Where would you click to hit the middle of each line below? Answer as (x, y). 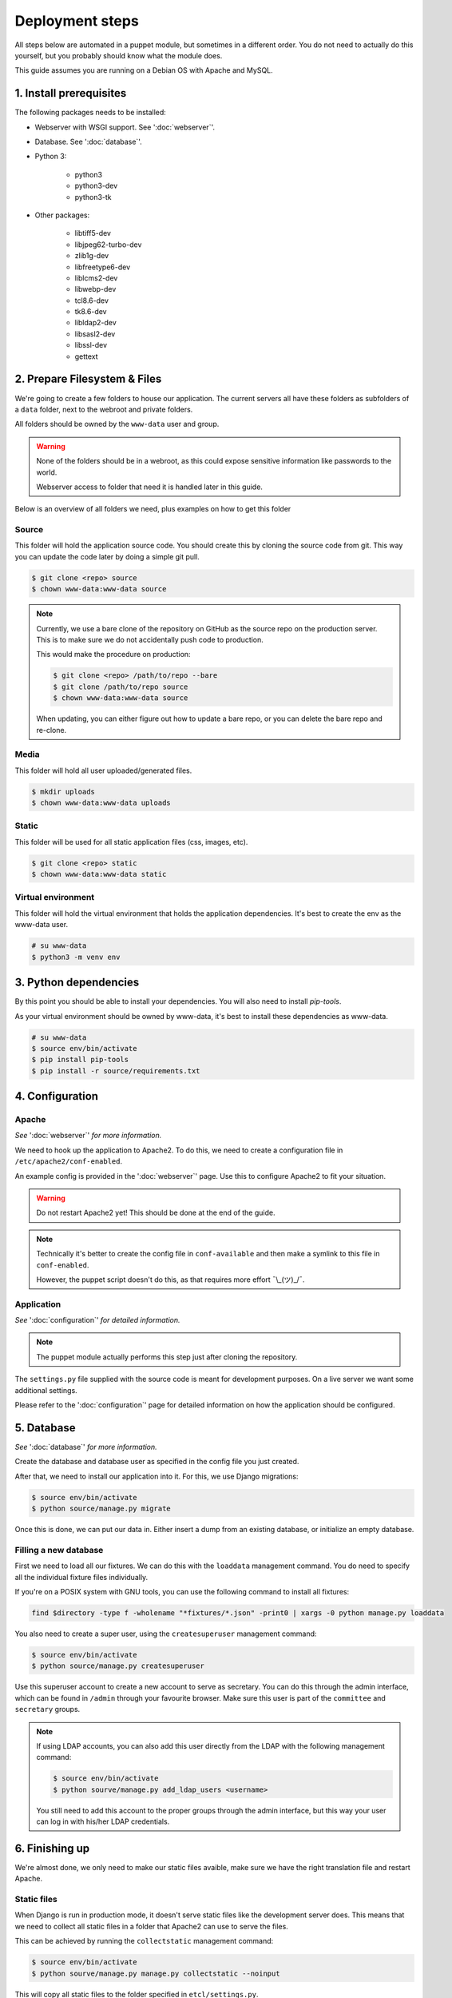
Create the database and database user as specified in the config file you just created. (157, 1462)
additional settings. (46, 1390)
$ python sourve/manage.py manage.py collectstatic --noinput (156, 1973)
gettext (87, 356)
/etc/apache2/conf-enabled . (69, 1161)
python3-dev (96, 186)
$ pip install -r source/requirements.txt (116, 1071)
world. (47, 472)
